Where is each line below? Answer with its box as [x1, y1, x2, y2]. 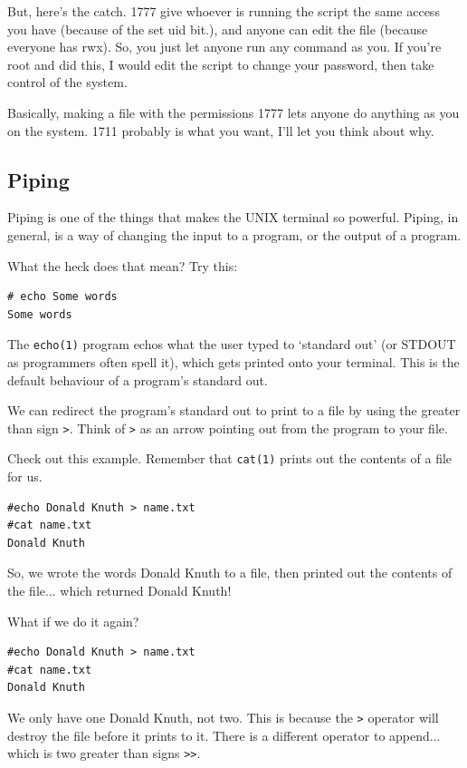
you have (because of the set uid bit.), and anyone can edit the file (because [7, 19, 428, 38]
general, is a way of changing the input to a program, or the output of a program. [7, 225, 462, 244]
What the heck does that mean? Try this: [7, 256, 238, 275]
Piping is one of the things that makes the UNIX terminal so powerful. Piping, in [7, 208, 459, 227]
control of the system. [7, 73, 128, 92]
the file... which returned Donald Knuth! [7, 581, 232, 600]
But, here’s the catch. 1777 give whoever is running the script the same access [7, 2, 440, 20]
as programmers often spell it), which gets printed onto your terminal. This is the [7, 352, 460, 371]
